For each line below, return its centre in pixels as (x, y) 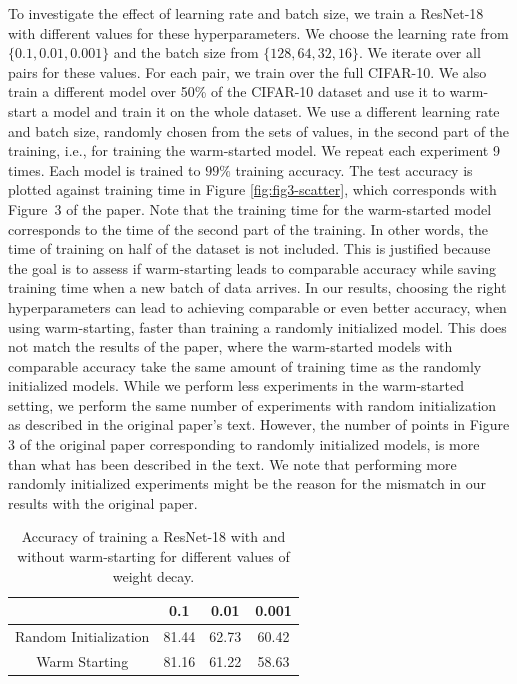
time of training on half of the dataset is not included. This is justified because (249, 248)
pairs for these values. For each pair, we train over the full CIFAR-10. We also (247, 71)
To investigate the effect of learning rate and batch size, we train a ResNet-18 (246, 13)
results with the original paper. (103, 502)
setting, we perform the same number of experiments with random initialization (252, 404)
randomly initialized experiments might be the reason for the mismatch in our (247, 483)
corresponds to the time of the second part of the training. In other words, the (248, 228)
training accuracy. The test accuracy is (354, 169)
